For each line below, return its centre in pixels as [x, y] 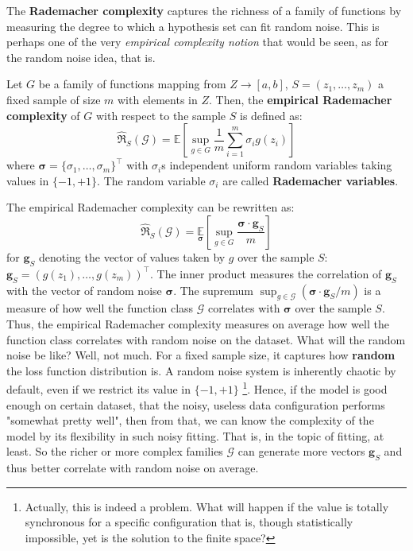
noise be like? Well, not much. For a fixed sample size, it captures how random [201, 355]
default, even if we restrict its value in [98, 388]
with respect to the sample [161, 115]
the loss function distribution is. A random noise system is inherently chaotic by [201, 370]
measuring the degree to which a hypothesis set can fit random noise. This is [193, 26]
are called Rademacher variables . [311, 180]
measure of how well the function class [100, 308]
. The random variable [151, 180]
